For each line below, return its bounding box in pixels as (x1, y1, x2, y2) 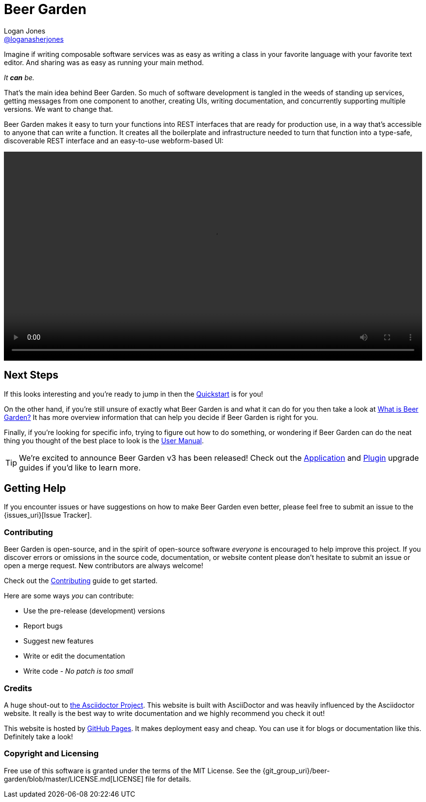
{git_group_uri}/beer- (263, 766, 330, 775)
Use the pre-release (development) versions (23, 607, 165, 615)
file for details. (145, 774, 191, 783)
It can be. (4, 73, 35, 82)
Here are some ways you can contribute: (4, 592, 134, 600)
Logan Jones (4, 26, 46, 35)
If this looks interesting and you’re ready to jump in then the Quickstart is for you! (4, 389, 263, 398)
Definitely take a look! (4, 732, 73, 741)
